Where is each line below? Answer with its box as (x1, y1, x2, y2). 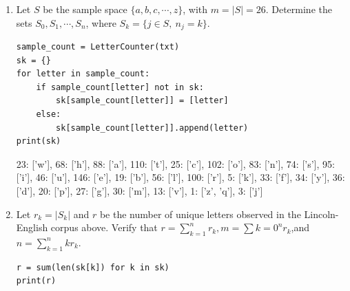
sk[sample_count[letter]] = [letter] (56, 96, 229, 106)
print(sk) (16, 136, 61, 147)
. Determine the (265, 2, 332, 16)
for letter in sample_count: (16, 69, 150, 79)
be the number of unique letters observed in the (99, 206, 301, 221)
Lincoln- (304, 206, 339, 221)
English (16, 220, 48, 235)
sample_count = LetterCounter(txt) (16, 42, 180, 52)
